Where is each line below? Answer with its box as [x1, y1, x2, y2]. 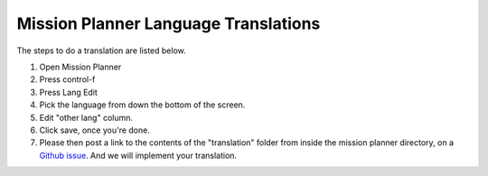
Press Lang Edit [39, 87, 99, 97]
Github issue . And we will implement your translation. [39, 150, 238, 161]
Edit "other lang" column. [39, 112, 134, 123]
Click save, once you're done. [39, 125, 151, 135]
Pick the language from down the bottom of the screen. [39, 99, 246, 110]
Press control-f [39, 74, 96, 85]
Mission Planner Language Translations [16, 14, 321, 33]
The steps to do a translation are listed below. [16, 45, 186, 56]
